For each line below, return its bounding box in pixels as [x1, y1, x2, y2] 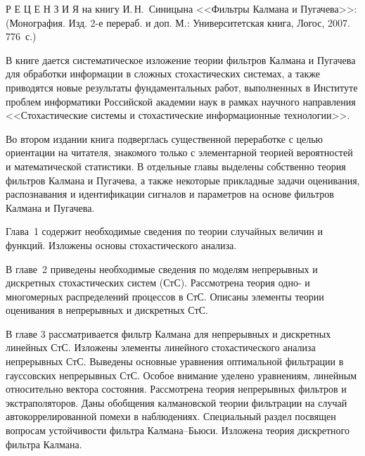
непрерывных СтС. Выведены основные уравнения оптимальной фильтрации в [6, 354, 344, 369]
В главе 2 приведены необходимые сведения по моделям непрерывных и [6, 261, 318, 276]
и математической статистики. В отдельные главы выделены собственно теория [6, 158, 346, 173]
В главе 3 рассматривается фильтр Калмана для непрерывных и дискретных [6, 326, 331, 341]
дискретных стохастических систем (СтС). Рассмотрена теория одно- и [6, 275, 310, 290]
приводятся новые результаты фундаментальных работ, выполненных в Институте [6, 80, 358, 94]
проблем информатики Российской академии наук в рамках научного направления [6, 94, 356, 108]
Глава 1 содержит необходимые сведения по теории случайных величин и [6, 224, 323, 239]
